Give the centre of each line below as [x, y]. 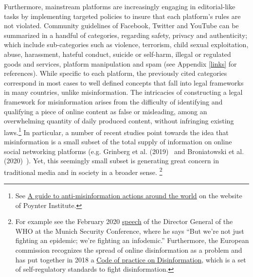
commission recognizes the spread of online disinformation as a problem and [129, 250]
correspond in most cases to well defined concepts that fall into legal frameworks [124, 82]
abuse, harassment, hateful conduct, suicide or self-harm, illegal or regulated [117, 54]
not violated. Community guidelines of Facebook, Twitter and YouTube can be [121, 26]
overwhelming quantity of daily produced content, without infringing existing [119, 121]
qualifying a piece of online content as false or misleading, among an [106, 111]
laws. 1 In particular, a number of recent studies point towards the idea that [116, 131]
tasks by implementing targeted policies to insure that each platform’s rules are [122, 16]
